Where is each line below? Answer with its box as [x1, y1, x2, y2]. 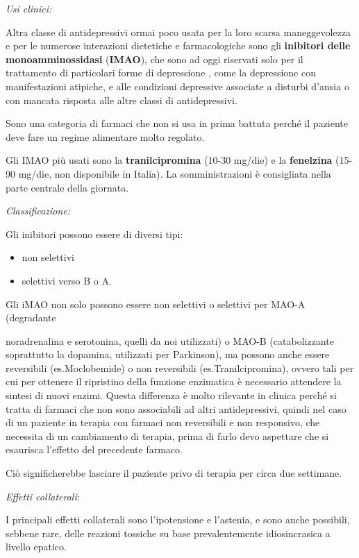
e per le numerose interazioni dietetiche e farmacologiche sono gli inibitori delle [6, 38, 351, 53]
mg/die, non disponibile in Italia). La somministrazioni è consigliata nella [18, 166, 331, 180]
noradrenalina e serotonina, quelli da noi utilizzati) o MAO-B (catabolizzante [6, 333, 334, 348]
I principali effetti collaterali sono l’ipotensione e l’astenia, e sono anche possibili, [6, 512, 350, 527]
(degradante [6, 310, 56, 325]
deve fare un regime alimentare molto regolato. [6, 129, 205, 144]
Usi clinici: [6, 1, 52, 15]
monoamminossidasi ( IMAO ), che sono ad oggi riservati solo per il [6, 51, 303, 66]
